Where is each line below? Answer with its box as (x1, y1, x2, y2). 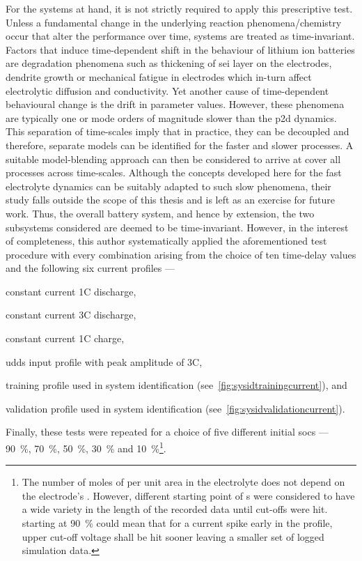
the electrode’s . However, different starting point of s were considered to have (22, 488, 355, 502)
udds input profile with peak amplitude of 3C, (6, 354, 203, 369)
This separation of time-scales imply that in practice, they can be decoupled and (6, 124, 349, 139)
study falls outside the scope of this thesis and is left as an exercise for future (6, 192, 335, 207)
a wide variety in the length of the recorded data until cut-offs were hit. (22, 502, 328, 516)
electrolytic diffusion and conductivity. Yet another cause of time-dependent (6, 83, 329, 98)
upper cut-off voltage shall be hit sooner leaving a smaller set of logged (22, 529, 324, 544)
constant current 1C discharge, (6, 284, 136, 298)
